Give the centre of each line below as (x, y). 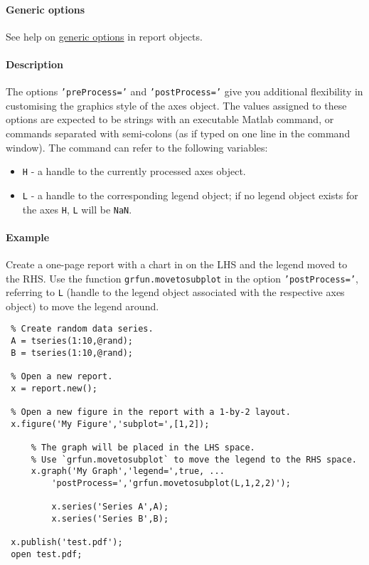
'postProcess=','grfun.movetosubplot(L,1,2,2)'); (171, 484)
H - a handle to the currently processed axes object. (134, 171)
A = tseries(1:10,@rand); (72, 341)
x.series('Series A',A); (110, 507)
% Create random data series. (82, 329)
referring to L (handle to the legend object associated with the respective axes (175, 292)
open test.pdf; (47, 554)
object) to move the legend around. (82, 306)
